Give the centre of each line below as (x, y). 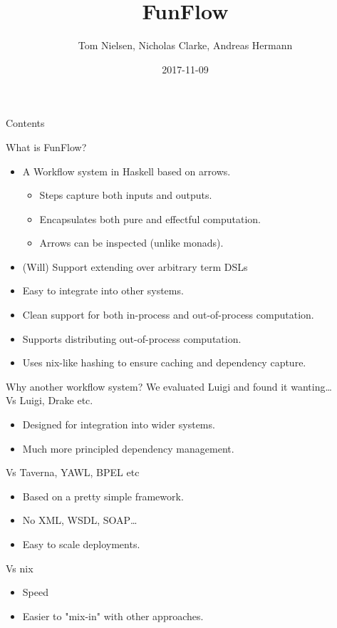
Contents (25, 123)
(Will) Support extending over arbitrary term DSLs (135, 266)
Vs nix (20, 568)
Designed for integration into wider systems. (119, 424)
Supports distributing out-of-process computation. (132, 338)
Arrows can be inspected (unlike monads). (131, 243)
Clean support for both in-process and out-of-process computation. (168, 315)
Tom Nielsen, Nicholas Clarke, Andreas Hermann (185, 45)
